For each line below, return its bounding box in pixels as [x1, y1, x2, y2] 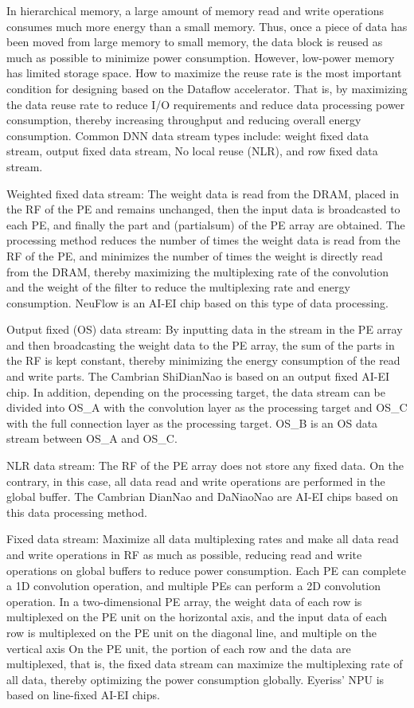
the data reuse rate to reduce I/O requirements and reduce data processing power [6, 96, 405, 112]
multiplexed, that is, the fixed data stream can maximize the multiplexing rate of [6, 655, 403, 672]
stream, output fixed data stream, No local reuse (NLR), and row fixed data [6, 143, 378, 159]
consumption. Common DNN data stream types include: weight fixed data [6, 127, 369, 143]
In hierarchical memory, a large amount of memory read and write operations [6, 2, 385, 18]
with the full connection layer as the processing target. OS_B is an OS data [6, 414, 378, 431]
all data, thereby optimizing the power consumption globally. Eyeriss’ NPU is [6, 671, 385, 687]
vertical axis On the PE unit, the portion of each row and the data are [6, 640, 351, 656]
